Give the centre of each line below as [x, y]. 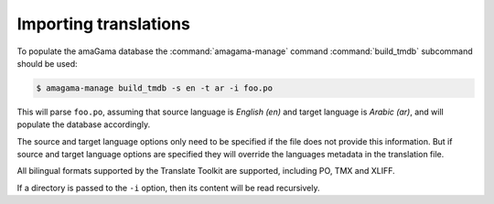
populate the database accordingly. [84, 124]
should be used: [47, 63]
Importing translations [104, 24]
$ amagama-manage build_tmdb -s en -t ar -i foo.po [155, 88]
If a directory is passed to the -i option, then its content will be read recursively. [168, 188]
